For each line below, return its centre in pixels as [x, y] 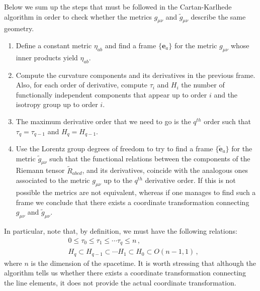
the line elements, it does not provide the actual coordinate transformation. [120, 282]
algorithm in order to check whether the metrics [78, 16]
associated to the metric [53, 180]
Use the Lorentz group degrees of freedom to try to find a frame [114, 148]
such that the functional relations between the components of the [150, 158]
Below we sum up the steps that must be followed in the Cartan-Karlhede [118, 7]
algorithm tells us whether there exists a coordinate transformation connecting [125, 273]
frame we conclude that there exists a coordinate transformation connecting [133, 202]
